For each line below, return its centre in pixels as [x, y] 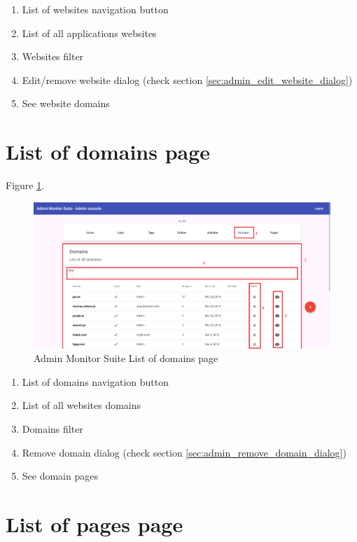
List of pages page [94, 523]
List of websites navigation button [95, 9]
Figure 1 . [25, 185]
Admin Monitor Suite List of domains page [126, 358]
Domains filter [52, 428]
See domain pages [60, 476]
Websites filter [53, 56]
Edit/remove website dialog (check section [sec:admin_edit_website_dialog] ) [187, 79]
